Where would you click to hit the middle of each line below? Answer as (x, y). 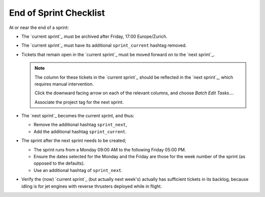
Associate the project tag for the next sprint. (79, 102)
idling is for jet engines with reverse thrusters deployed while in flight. (92, 186)
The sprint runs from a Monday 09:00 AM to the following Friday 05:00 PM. (110, 149)
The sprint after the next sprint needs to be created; (74, 141)
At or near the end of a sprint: (39, 28)
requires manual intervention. (64, 84)
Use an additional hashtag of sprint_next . (78, 170)
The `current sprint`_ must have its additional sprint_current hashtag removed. (104, 45)
